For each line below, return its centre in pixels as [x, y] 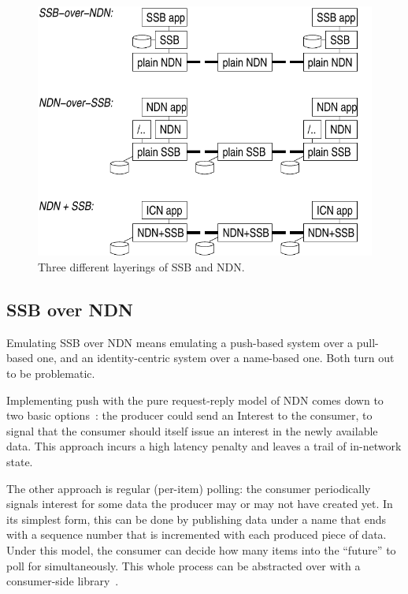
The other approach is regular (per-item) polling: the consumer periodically [189, 488]
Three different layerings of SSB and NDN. [141, 267]
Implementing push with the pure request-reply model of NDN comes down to [195, 400]
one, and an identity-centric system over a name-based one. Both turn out [215, 358]
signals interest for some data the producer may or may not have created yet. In [200, 504]
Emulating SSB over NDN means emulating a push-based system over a [180, 342]
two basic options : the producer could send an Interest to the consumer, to [189, 415]
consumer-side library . [63, 581]
